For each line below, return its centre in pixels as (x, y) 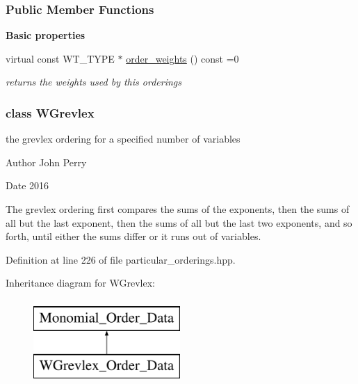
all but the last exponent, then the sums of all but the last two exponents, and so (179, 222)
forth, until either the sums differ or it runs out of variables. (133, 236)
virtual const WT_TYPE (60, 58)
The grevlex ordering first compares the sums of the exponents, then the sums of (178, 209)
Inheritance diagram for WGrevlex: (80, 283)
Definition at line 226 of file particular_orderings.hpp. (121, 259)
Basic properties (46, 35)
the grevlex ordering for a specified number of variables (123, 139)
